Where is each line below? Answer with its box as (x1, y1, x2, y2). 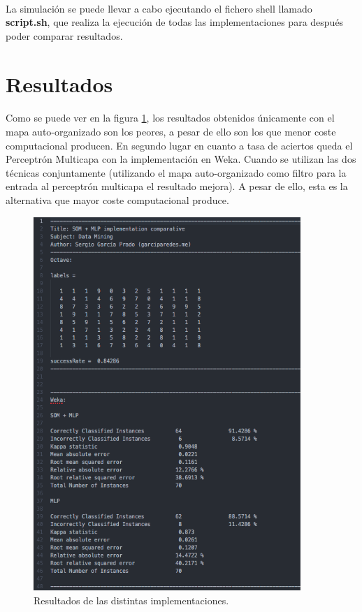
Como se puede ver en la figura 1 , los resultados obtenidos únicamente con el (6, 110, 335, 125)
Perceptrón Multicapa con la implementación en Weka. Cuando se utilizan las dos (6, 152, 356, 166)
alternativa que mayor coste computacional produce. (6, 192, 229, 207)
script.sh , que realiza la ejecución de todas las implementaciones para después (6, 15, 344, 29)
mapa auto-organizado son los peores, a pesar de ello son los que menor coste (6, 124, 336, 138)
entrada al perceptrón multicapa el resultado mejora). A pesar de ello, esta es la (6, 179, 348, 194)
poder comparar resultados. (6, 28, 123, 43)
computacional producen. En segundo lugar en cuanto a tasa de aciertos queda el (6, 138, 353, 152)
